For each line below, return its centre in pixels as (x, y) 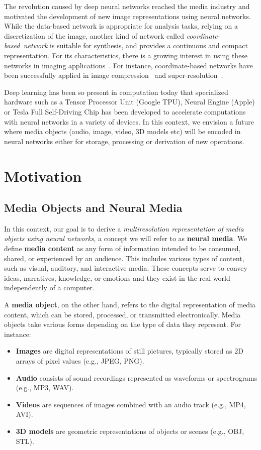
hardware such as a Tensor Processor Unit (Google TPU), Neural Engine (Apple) (129, 102)
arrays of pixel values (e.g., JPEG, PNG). (80, 361)
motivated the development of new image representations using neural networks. (127, 16)
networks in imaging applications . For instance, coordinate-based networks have (128, 65)
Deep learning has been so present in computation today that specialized (116, 92)
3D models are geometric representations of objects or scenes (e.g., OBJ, (130, 431)
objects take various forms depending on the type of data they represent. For (122, 324)
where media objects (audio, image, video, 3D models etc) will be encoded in (122, 131)
